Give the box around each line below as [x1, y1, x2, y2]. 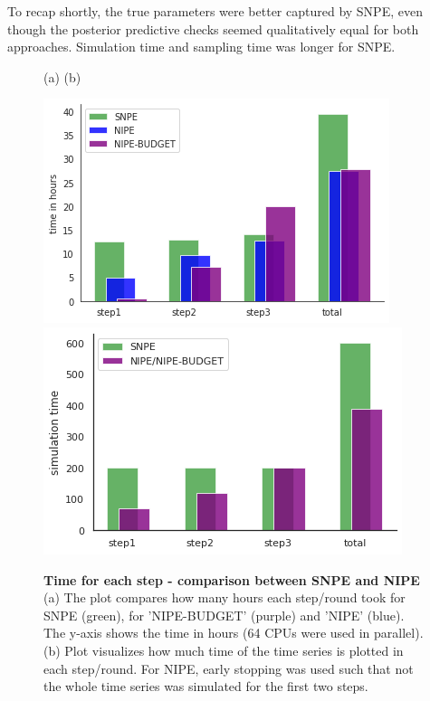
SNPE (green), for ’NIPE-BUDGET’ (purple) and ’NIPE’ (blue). [43, 605, 405, 624]
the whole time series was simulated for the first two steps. [43, 677, 368, 696]
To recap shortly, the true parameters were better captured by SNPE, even [7, 2, 423, 20]
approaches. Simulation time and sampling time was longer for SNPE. [7, 37, 396, 56]
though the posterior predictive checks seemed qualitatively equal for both [7, 19, 419, 38]
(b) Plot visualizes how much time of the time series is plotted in [43, 640, 404, 659]
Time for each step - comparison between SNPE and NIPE [43, 570, 420, 589]
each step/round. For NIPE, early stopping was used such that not [43, 658, 414, 677]
